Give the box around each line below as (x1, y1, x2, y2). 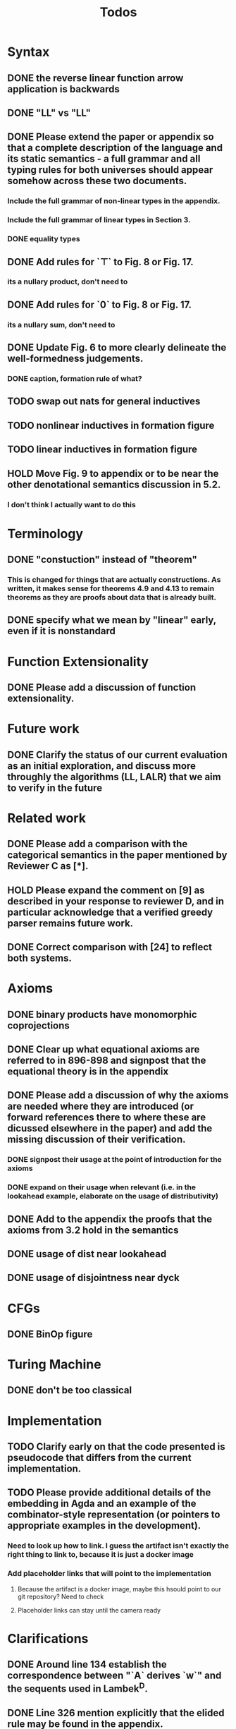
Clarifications (7, 1630, 89, 1646)
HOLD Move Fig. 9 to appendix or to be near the (7, 467, 219, 480)
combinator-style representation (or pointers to (7, 1509, 221, 1521)
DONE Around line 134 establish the (7, 1658, 167, 1670)
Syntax (7, 44, 50, 60)
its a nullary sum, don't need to (7, 320, 116, 329)
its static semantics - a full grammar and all (7, 153, 201, 165)
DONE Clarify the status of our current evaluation (7, 748, 228, 760)
